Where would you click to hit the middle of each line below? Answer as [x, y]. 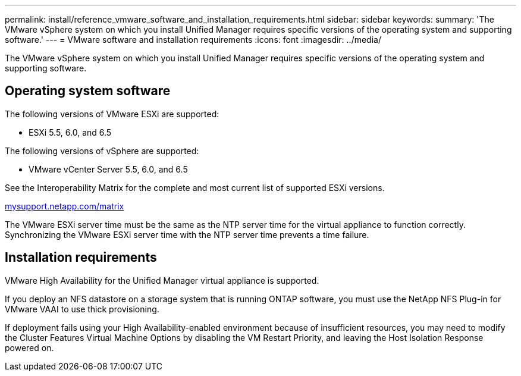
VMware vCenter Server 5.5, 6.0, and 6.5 [108, 169]
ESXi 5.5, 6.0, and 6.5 [70, 132]
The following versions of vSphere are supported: [102, 151]
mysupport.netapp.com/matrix [65, 206]
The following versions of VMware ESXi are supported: [112, 114]
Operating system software [88, 91]
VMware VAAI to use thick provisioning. [82, 309]
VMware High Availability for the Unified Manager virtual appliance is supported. [162, 280]
